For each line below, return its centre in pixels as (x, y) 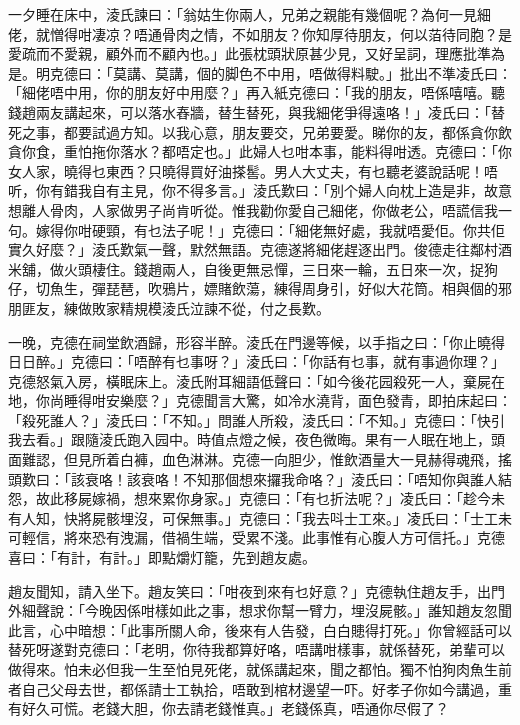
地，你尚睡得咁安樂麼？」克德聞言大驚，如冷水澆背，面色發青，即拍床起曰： (260, 400)
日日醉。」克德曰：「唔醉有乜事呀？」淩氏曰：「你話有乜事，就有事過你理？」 (256, 361)
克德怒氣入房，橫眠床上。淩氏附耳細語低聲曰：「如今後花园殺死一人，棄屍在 (256, 380)
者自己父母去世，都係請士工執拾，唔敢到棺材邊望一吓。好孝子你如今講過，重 (260, 688)
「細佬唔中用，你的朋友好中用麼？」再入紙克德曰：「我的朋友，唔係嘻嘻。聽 (256, 92)
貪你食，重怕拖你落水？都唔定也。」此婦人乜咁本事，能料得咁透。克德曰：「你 (260, 151)
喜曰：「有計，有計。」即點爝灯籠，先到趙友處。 (162, 557)
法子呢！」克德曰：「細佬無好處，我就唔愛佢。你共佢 (333, 229)
